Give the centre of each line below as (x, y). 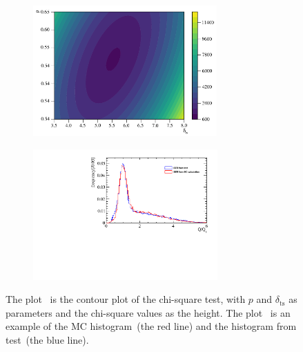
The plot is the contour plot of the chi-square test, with (126, 299)
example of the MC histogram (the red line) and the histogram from (151, 326)
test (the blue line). (47, 339)
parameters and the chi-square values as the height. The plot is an (148, 312)
